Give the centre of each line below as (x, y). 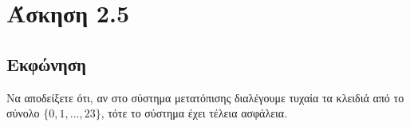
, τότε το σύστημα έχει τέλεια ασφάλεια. (194, 113)
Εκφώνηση (47, 63)
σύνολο (23, 113)
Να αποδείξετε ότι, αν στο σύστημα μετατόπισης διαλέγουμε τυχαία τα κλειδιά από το (205, 97)
